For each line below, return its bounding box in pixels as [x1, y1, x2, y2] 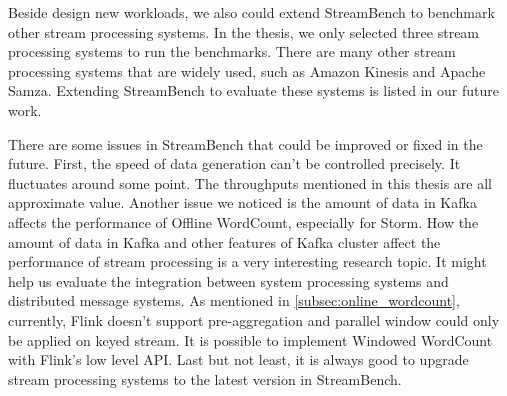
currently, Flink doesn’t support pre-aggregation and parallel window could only [8, 309, 500, 330]
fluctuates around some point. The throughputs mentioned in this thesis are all [8, 172, 492, 193]
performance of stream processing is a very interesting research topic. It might [8, 251, 487, 272]
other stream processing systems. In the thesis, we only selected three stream [8, 21, 480, 42]
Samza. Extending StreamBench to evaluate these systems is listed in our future [8, 80, 499, 101]
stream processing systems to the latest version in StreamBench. [8, 368, 402, 389]
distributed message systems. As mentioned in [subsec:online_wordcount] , [8, 290, 460, 311]
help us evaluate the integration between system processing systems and [8, 270, 449, 291]
